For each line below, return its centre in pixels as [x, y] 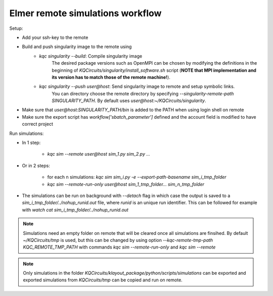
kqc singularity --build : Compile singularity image [91, 56]
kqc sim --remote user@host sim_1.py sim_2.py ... [99, 154]
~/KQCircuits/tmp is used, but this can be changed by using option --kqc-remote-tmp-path [118, 240]
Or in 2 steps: [36, 165]
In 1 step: [31, 143]
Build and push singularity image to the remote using [77, 47]
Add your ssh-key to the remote [55, 37]
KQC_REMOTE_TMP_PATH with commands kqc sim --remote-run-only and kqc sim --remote [119, 247]
